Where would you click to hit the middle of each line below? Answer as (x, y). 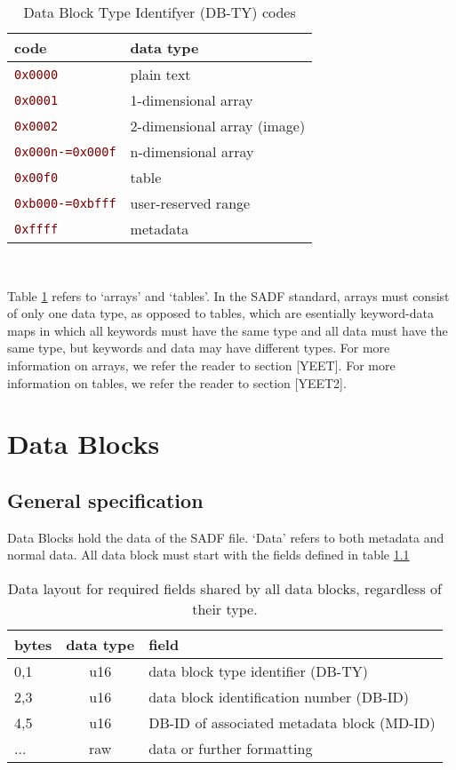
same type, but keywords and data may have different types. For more (199, 348)
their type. (225, 608)
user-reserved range (190, 203)
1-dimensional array (192, 100)
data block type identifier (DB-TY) (258, 671)
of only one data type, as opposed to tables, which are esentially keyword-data (220, 313)
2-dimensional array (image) (218, 126)
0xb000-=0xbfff (65, 203)
